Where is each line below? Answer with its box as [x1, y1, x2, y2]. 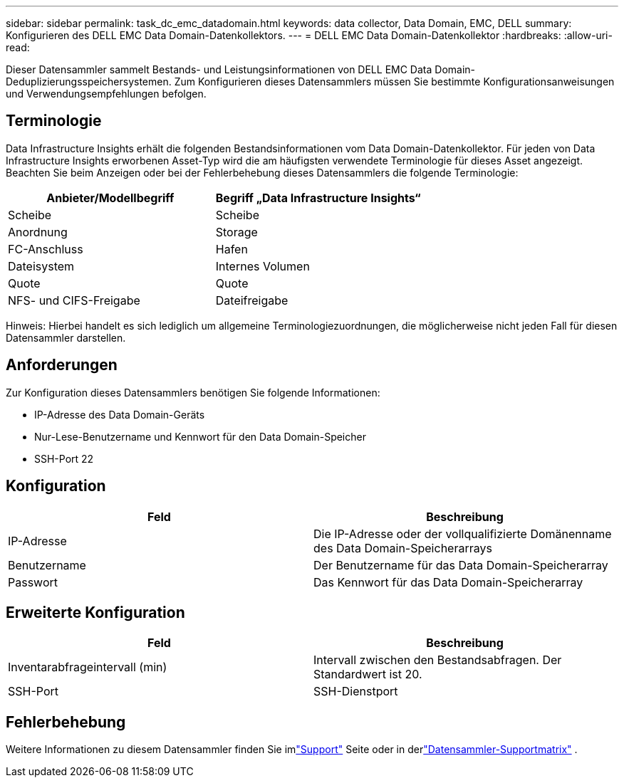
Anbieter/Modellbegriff [46, 190, 175, 205]
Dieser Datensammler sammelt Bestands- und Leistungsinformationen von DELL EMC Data [6, 63, 432, 75]
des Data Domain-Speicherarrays [313, 540, 492, 555]
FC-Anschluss [8, 241, 83, 256]
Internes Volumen [215, 258, 310, 273]
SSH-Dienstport [313, 684, 398, 699]
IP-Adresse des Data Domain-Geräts [34, 408, 205, 421]
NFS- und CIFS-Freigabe [8, 293, 140, 308]
